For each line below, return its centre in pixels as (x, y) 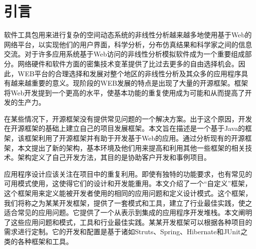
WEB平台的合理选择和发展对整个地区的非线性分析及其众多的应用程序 (129, 73)
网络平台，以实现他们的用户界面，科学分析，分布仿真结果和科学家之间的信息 (128, 44)
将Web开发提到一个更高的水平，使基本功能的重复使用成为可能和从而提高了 (125, 92)
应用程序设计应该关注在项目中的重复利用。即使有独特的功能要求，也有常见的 (128, 173)
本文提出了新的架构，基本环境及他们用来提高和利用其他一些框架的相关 (131, 147)
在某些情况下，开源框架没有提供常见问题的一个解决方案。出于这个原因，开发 (128, 118)
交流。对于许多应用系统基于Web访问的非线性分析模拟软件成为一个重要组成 (125, 54)
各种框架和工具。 (45, 241)
